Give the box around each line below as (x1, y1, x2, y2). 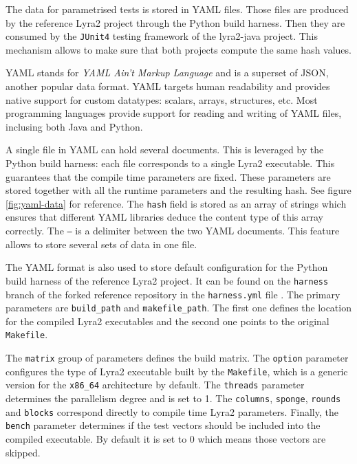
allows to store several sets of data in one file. (6, 236, 197, 251)
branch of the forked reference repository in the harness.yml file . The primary (6, 287, 340, 301)
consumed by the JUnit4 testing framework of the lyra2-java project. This (6, 29, 318, 43)
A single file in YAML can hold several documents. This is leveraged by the (6, 142, 324, 157)
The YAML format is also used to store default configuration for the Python (6, 260, 328, 274)
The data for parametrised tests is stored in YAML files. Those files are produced (6, 2, 349, 16)
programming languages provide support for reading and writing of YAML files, (6, 106, 342, 120)
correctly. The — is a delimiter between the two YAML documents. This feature (6, 223, 340, 238)
